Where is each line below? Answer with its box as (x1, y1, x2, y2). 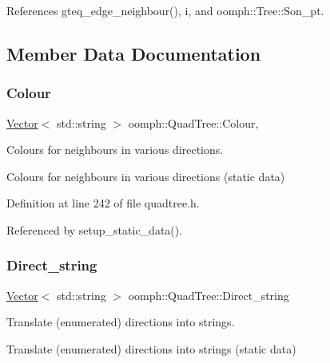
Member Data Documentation (6, 41, 261, 65)
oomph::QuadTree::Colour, (128, 114, 259, 131)
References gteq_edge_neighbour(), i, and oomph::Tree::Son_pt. (6, 2, 324, 18)
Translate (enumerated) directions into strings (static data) (6, 340, 296, 357)
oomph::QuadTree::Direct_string (128, 286, 289, 303)
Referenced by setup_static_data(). (6, 221, 183, 238)
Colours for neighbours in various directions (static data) (6, 168, 285, 184)
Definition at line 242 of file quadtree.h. (6, 195, 200, 211)
